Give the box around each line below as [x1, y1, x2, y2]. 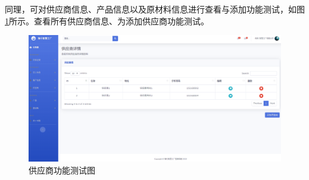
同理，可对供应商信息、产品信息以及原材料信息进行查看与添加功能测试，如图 [5, 3, 305, 15]
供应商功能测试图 [29, 164, 95, 176]
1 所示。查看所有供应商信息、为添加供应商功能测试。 [5, 14, 209, 27]
